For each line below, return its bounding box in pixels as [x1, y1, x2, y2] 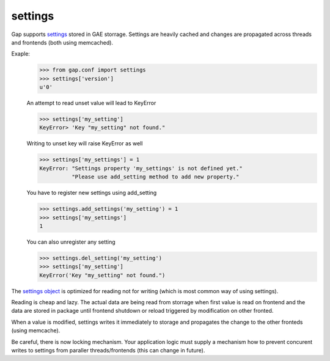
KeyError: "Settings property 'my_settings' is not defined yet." [39, 165, 243, 172]
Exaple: [11, 50, 31, 57]
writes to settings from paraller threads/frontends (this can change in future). [11, 347, 205, 354]
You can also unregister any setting [26, 238, 116, 246]
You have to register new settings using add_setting [26, 189, 157, 197]
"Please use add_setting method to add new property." [71, 173, 240, 180]
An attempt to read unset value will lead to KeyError [26, 100, 156, 107]
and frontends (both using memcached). [11, 38, 113, 46]
